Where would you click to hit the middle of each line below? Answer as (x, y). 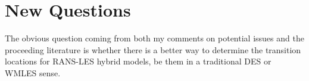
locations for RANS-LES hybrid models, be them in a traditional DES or (138, 61)
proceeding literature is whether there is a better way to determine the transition (153, 49)
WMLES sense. (33, 72)
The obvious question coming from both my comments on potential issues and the (154, 38)
